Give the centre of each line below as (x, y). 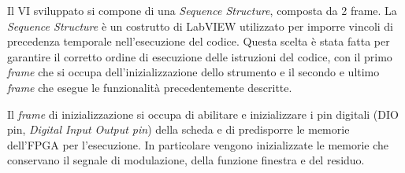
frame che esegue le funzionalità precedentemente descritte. (150, 87)
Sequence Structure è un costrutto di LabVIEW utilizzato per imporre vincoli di (200, 26)
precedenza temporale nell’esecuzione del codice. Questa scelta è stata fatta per (199, 41)
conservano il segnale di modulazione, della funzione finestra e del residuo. (186, 160)
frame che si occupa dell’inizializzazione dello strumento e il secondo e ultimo (193, 72)
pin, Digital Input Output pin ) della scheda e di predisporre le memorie (178, 129)
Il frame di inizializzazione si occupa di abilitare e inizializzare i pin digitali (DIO (203, 114)
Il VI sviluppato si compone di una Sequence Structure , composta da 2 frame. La (202, 10)
